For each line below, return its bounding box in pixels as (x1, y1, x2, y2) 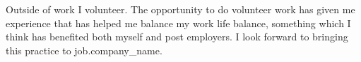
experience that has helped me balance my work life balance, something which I (6, 15, 351, 30)
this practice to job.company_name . (6, 42, 162, 57)
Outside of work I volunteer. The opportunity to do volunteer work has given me (6, 2, 355, 16)
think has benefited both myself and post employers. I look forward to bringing (6, 29, 348, 44)
